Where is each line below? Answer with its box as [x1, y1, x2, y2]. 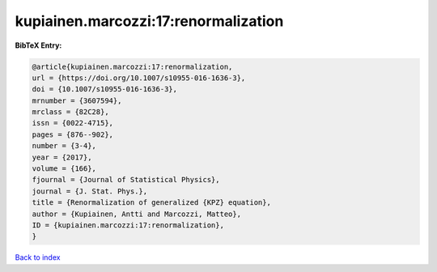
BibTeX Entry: [15, 40, 62, 50]
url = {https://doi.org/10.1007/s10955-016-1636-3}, [32, 73, 246, 83]
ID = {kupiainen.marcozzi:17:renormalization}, [32, 221, 224, 230]
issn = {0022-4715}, [32, 118, 113, 128]
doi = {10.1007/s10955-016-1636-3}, [32, 85, 178, 94]
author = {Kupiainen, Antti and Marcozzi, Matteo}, [32, 209, 242, 219]
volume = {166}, [32, 164, 97, 173]
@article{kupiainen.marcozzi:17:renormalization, [32, 62, 233, 71]
